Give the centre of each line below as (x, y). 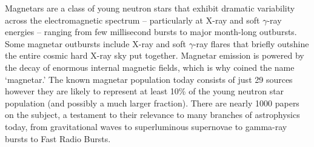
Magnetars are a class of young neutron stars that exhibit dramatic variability (150, 8)
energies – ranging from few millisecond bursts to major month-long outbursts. (151, 32)
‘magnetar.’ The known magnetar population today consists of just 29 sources (149, 79)
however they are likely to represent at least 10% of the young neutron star (145, 91)
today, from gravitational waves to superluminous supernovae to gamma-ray (146, 126)
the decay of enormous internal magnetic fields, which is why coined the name (150, 67)
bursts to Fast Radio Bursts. (58, 138)
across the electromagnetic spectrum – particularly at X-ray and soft (132, 20)
